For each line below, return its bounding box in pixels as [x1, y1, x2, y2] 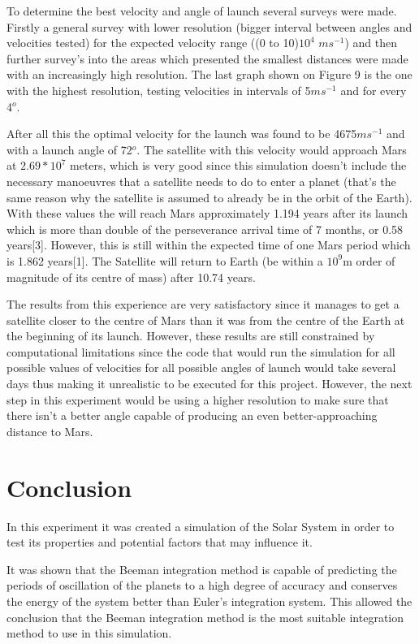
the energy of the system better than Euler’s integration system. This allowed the [6, 592, 413, 609]
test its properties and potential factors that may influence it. [6, 534, 313, 551]
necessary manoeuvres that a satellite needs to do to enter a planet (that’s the [6, 172, 396, 189]
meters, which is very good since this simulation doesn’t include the [70, 157, 407, 174]
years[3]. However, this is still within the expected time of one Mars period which [6, 236, 411, 253]
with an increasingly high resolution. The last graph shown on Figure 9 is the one [6, 66, 413, 83]
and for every [340, 81, 407, 98]
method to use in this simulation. [6, 625, 172, 642]
